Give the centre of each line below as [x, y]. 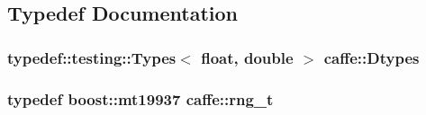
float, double [247, 57]
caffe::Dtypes [372, 57]
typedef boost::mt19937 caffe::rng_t [140, 98]
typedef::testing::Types [92, 57]
